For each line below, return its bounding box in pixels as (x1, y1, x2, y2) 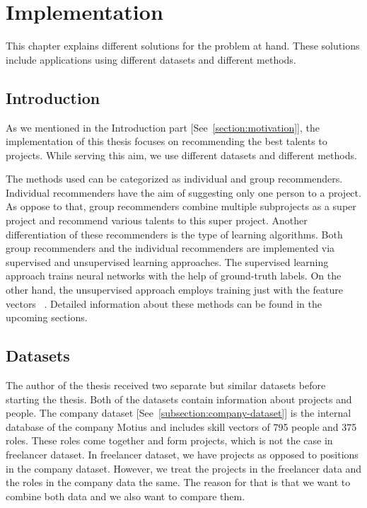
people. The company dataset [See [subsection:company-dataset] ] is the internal (6, 405, 351, 420)
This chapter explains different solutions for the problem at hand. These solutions (6, 38, 360, 53)
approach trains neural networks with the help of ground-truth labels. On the (6, 268, 342, 283)
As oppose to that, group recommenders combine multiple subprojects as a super (6, 199, 356, 214)
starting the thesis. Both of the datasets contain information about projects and (6, 391, 352, 406)
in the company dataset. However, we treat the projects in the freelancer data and (6, 461, 362, 475)
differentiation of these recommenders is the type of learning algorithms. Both (6, 226, 343, 241)
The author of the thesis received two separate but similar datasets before (6, 378, 326, 393)
